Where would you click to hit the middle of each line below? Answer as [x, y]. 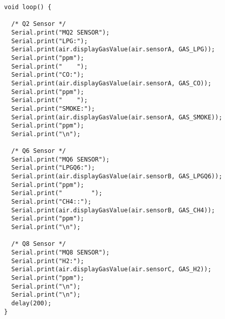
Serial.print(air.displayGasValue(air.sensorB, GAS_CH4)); [113, 210]
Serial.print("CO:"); [48, 75]
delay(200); [31, 303]
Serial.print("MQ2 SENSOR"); [60, 32]
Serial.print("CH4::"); [51, 202]
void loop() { [28, 7]
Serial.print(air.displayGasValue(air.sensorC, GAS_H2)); [111, 269]
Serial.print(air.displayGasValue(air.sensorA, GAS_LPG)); [113, 50]
